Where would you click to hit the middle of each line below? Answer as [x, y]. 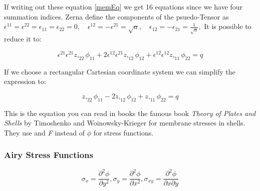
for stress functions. [123, 132]
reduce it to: [23, 39]
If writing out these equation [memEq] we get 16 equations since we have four [123, 6]
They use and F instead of [44, 132]
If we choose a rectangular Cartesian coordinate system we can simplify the [120, 71]
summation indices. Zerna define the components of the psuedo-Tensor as [116, 16]
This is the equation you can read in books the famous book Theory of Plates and [130, 113]
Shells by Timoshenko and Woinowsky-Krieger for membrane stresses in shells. [125, 123]
